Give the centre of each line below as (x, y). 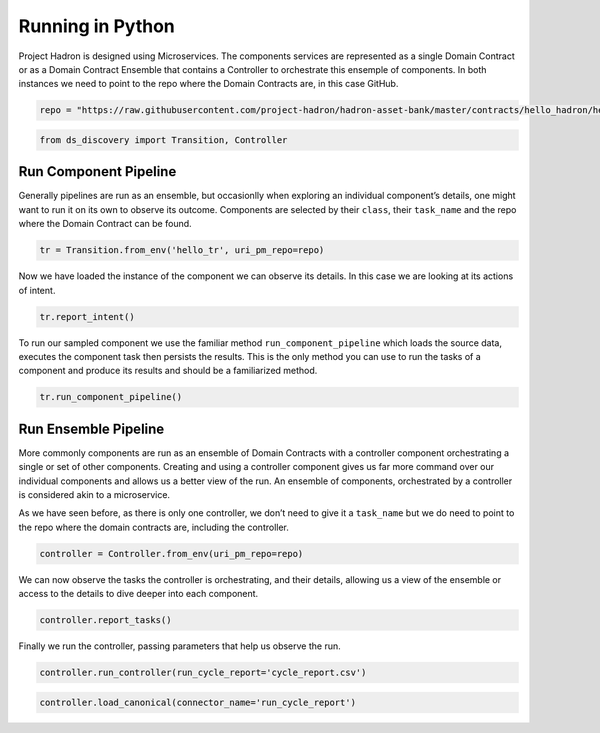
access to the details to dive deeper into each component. (138, 594)
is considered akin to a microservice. (94, 494)
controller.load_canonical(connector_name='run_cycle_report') (198, 702)
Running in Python (96, 26)
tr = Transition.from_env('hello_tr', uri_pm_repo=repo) (182, 250)
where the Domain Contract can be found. (105, 224)
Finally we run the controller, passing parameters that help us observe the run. (180, 646)
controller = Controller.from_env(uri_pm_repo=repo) (171, 553)
